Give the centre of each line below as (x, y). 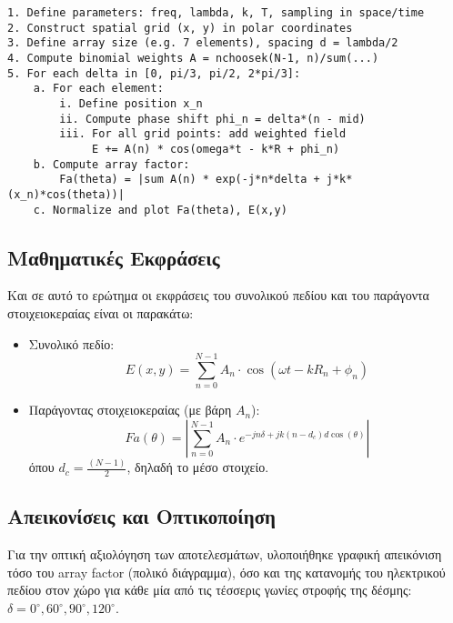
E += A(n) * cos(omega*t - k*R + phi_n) (216, 149)
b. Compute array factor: (111, 164)
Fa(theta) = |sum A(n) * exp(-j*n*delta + (190, 180)
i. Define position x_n (131, 103)
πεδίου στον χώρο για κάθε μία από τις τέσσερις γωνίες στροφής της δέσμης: (210, 590)
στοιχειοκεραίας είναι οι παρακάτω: (101, 312)
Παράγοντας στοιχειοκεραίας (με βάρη (130, 410)
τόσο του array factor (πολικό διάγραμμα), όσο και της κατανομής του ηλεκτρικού (226, 572)
